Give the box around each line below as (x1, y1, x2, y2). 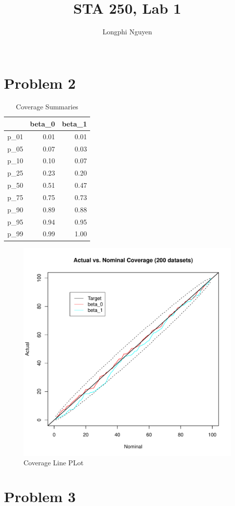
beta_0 (30, 118, 55, 128)
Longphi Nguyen (102, 26, 152, 37)
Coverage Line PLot (23, 457, 84, 468)
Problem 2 (4, 73, 76, 93)
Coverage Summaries (16, 101, 78, 112)
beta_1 (62, 118, 87, 128)
